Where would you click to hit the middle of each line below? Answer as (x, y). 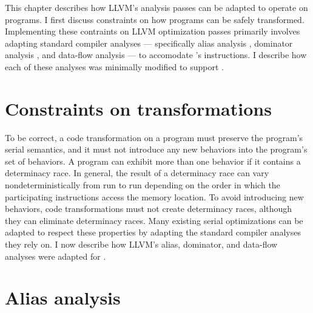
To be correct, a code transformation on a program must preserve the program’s (154, 137)
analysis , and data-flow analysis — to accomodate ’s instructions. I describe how (156, 55)
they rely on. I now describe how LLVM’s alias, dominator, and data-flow (141, 244)
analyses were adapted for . (56, 256)
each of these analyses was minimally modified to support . (114, 66)
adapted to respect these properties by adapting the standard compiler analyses (153, 232)
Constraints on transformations (138, 108)
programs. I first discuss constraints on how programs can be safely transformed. (155, 19)
